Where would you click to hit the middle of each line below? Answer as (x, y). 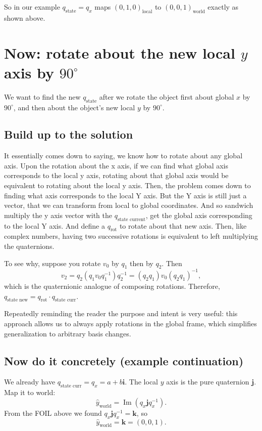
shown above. (25, 17)
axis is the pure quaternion (208, 382)
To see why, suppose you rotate (53, 263)
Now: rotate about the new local (120, 52)
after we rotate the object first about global (167, 96)
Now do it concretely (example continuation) (124, 360)
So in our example (32, 7)
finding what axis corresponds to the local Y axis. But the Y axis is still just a (125, 195)
